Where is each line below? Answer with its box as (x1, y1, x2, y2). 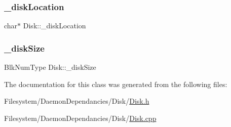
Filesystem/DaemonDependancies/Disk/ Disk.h (4, 96, 149, 106)
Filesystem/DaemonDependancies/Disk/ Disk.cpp (4, 112, 157, 123)
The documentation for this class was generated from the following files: (4, 78, 227, 89)
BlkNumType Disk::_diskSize (4, 62, 96, 72)
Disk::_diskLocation (23, 20, 86, 31)
